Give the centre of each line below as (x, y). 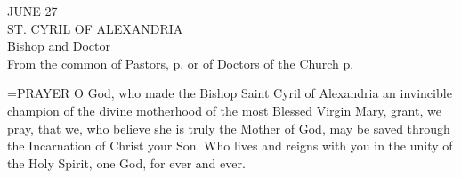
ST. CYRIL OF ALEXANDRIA (95, 28)
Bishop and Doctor (59, 46)
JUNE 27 (32, 11)
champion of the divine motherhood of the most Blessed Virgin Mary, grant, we (224, 110)
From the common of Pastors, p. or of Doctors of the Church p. (181, 63)
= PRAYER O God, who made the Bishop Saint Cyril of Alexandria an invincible (230, 93)
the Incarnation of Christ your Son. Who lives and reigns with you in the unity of (230, 146)
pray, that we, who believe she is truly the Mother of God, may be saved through (229, 128)
